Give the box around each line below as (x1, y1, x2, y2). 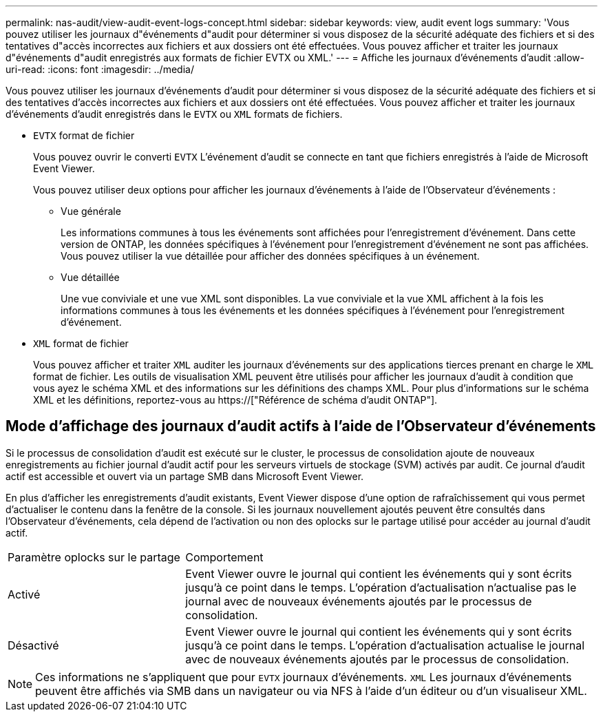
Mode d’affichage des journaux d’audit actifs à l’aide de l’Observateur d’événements (6, 417, 596, 435)
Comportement (185, 550, 264, 564)
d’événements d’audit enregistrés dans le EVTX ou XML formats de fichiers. (6, 108, 343, 120)
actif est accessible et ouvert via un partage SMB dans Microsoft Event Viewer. (6, 470, 364, 482)
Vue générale (61, 205, 121, 217)
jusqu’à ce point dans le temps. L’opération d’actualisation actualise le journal (185, 638, 585, 652)
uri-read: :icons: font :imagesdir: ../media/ (6, 63, 194, 75)
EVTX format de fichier (33, 129, 135, 141)
